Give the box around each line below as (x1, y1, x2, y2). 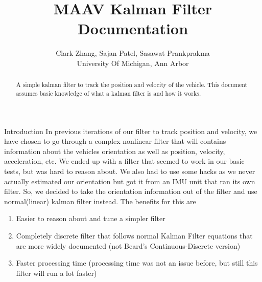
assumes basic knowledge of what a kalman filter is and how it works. (16, 89, 201, 97)
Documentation (77, 18, 188, 39)
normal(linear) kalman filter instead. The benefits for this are (4, 196, 196, 206)
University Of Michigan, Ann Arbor (77, 57, 189, 68)
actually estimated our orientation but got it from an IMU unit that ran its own (4, 176, 255, 186)
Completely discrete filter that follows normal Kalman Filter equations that (16, 230, 253, 241)
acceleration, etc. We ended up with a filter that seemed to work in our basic (4, 156, 245, 166)
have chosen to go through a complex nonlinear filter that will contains (4, 136, 226, 146)
